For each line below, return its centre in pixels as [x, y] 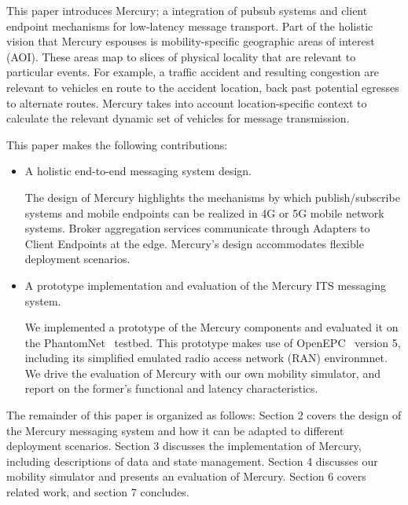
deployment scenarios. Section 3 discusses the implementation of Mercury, [184, 446]
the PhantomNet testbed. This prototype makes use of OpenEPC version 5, [213, 342]
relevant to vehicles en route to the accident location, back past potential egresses [203, 87]
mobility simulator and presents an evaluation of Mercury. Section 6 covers [186, 476]
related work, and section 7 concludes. [98, 492]
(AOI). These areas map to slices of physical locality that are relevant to [181, 56]
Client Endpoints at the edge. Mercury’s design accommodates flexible [194, 243]
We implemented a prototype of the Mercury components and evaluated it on [211, 327]
